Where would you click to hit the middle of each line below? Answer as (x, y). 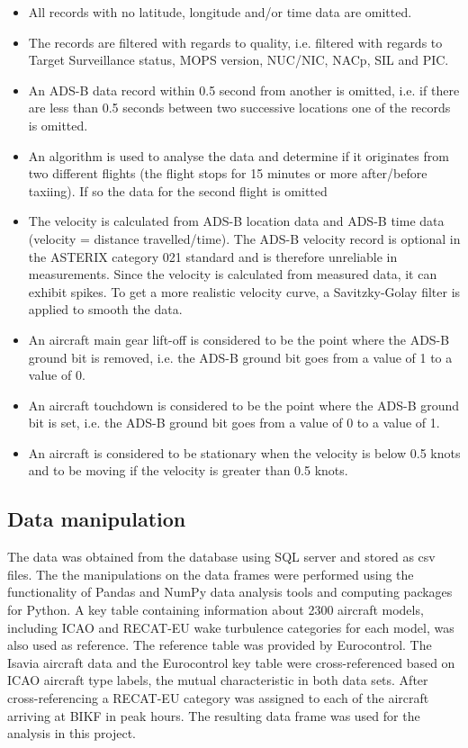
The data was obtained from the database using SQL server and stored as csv (221, 557)
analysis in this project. (72, 733)
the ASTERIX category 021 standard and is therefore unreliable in (213, 256)
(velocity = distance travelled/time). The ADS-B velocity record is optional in (244, 238)
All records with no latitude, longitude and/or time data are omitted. (220, 12)
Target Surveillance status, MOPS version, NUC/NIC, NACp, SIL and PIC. (238, 60)
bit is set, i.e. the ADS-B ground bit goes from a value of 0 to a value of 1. (234, 423)
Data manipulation (97, 519)
